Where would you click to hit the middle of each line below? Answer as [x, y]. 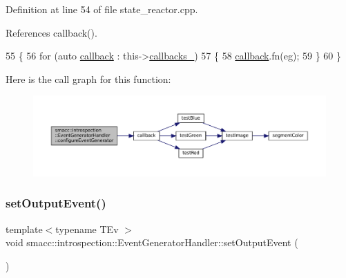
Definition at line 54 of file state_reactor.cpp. [102, 9]
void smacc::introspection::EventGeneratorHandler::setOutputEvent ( [152, 242]
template [24, 229]
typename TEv [87, 229]
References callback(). [51, 32]
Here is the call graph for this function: [88, 78]
